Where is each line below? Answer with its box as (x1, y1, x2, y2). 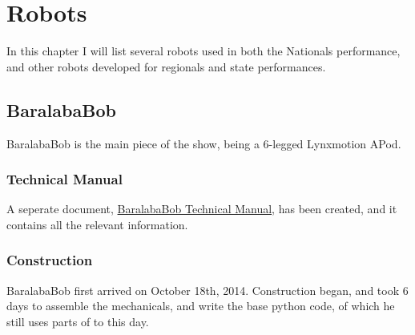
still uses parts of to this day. (6, 313, 149, 329)
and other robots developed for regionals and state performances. (6, 58, 326, 75)
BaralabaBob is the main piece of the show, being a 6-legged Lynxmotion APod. (6, 135, 401, 151)
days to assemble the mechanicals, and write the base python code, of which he (6, 297, 395, 314)
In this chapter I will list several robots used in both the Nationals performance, (6, 42, 401, 59)
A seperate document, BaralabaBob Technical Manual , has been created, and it (6, 200, 397, 217)
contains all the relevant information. (6, 216, 188, 232)
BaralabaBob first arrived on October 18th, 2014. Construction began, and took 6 (6, 281, 409, 298)
